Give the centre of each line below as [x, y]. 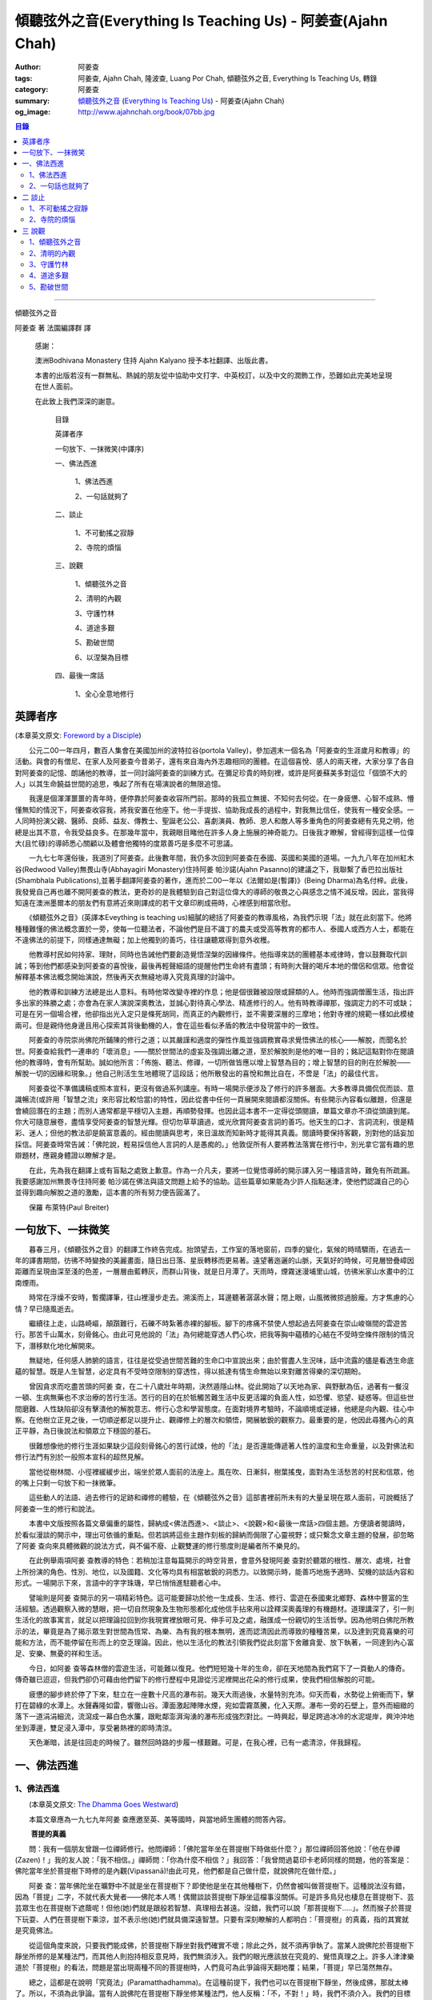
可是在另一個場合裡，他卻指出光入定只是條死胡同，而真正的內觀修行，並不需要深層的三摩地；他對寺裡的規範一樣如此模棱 [214, 1014]
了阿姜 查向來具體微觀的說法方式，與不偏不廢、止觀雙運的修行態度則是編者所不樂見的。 [159, 1546]
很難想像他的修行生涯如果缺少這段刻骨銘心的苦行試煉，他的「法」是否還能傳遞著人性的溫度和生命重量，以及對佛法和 [221, 1446]
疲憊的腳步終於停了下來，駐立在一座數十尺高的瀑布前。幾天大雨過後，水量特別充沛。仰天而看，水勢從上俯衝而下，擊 [221, 1694]
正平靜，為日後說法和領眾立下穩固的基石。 [85, 1431]
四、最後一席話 [79, 675]
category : [32, 90]
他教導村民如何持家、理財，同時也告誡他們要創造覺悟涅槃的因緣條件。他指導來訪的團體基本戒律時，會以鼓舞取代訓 [218, 954]
